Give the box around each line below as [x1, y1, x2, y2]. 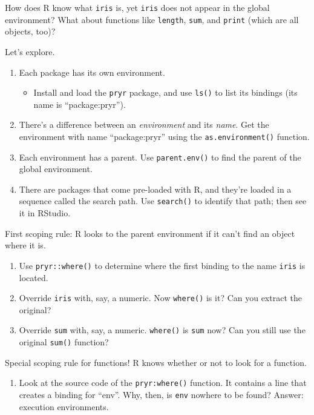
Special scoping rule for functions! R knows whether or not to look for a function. [5, 356, 307, 368]
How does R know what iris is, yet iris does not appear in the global [5, 1, 270, 13]
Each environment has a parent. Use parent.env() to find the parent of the [19, 150, 301, 163]
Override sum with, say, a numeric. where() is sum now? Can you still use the [19, 324, 306, 336]
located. [19, 271, 48, 284]
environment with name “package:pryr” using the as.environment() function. [19, 130, 310, 142]
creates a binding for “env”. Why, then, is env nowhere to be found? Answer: [19, 388, 304, 400]
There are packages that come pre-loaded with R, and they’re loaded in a [19, 182, 292, 195]
